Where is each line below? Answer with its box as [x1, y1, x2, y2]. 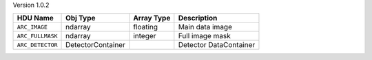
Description [178, 14, 218, 23]
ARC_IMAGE [17, 23, 48, 31]
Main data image [178, 22, 232, 32]
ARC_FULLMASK [17, 32, 58, 40]
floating [133, 22, 158, 32]
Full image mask [178, 31, 231, 41]
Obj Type [65, 14, 96, 23]
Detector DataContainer [178, 40, 256, 50]
